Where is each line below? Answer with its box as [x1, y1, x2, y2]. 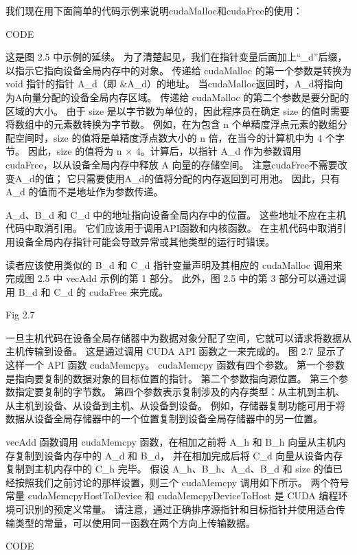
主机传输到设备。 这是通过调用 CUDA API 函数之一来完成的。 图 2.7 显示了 [5, 344, 346, 358]
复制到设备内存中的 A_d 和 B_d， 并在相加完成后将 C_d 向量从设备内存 [14, 448, 343, 462]
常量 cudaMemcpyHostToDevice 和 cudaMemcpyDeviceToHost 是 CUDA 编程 [5, 488, 338, 503]
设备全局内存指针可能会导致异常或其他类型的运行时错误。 [14, 234, 275, 248]
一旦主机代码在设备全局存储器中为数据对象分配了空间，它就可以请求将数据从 [5, 330, 352, 345]
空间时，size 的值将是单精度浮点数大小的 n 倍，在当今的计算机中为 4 [14, 130, 323, 144]
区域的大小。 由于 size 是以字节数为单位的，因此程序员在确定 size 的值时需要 [5, 103, 349, 118]
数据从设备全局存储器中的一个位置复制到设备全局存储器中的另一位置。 [5, 411, 323, 426]
